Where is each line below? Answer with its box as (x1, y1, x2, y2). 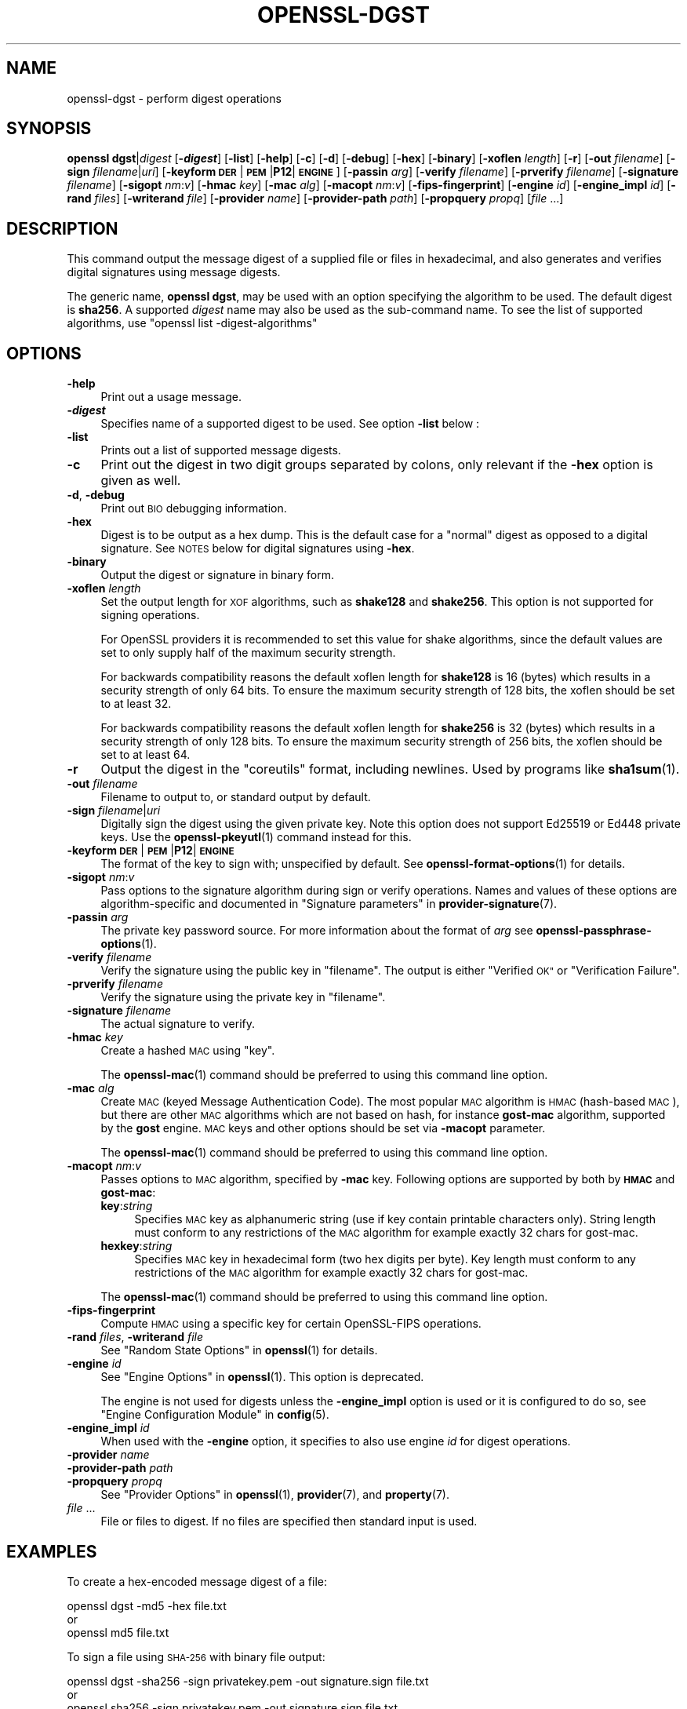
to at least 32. (100, 697, 172, 711)
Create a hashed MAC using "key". (100, 1044, 275, 1058)
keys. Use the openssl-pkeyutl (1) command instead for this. (100, 830, 412, 844)
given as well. (100, 472, 181, 489)
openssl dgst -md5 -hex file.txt (67, 1598, 227, 1612)
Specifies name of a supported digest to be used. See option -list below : (100, 417, 480, 431)
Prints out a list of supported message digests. (100, 443, 341, 457)
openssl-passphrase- (536, 924, 652, 938)
